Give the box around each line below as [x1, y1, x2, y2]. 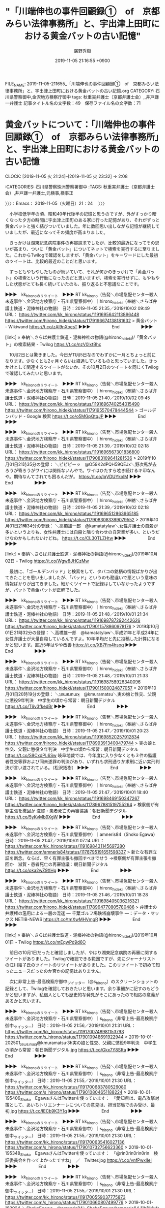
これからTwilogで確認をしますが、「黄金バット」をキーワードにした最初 [13, 252, 159, 258]
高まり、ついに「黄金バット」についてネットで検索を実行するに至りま [13, 246, 156, 252]
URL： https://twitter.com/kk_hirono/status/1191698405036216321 [5, 898, 139, 904]
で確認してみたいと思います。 [5, 370, 65, 376]
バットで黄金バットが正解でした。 [13, 587, 82, 593]
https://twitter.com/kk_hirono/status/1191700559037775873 [5, 1194, 126, 1200]
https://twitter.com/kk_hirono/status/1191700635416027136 [5, 1139, 125, 1145]
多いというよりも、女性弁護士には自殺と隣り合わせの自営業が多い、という [5, 529, 156, 535]
